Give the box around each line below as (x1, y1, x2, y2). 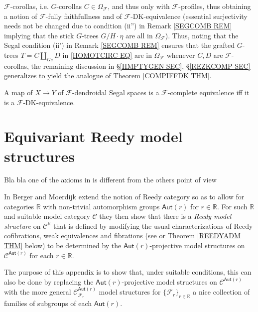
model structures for (99, 287, 161, 297)
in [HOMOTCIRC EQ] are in (62, 49, 152, 60)
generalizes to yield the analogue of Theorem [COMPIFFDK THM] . (4, 70, 212, 81)
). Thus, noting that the (165, 30, 239, 40)
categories (4, 201, 34, 211)
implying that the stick (4, 30, 74, 40)
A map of (4, 87, 33, 97)
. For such (217, 201, 248, 211)
